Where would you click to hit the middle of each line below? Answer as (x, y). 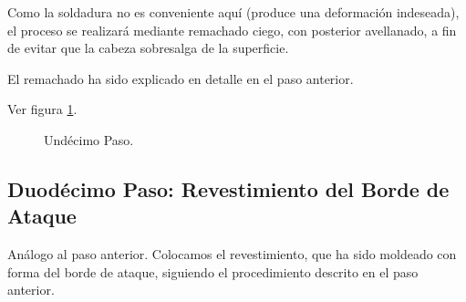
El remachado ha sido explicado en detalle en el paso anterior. (181, 78)
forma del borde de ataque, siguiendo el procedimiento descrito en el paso (213, 271)
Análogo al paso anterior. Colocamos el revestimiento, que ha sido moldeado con (232, 254)
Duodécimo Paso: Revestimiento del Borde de (228, 188)
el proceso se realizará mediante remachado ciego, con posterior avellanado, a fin (232, 30)
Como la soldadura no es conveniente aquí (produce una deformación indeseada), (233, 12)
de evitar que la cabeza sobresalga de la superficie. (148, 48)
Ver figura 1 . (42, 109)
